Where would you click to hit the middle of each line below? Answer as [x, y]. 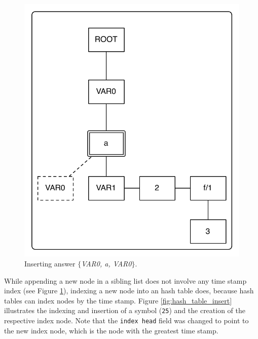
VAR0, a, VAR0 [106, 263]
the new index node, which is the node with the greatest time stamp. [111, 330]
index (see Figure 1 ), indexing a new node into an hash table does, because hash [129, 291]
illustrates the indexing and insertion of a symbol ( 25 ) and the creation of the [125, 310]
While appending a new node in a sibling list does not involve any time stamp [125, 280]
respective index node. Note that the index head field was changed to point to [126, 320]
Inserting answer [50, 263]
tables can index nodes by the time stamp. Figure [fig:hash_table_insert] [118, 300]
